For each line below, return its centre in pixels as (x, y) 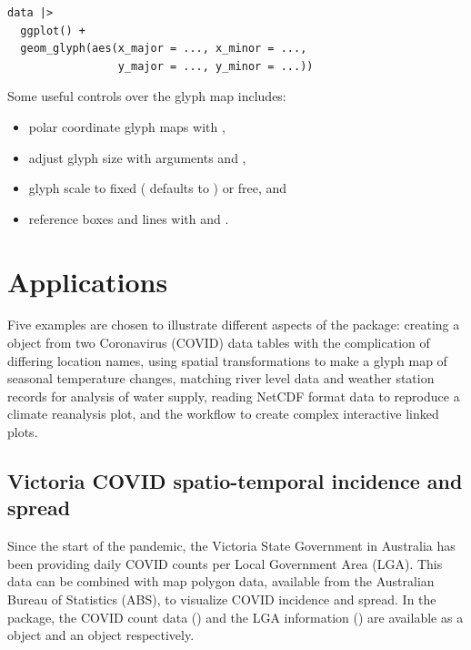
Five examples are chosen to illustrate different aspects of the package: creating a (234, 325)
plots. (23, 432)
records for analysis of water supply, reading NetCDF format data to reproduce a (234, 396)
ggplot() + (53, 30)
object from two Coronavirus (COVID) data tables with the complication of (219, 343)
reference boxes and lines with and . (129, 218)
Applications (88, 281)
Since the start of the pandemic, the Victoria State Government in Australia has (231, 546)
